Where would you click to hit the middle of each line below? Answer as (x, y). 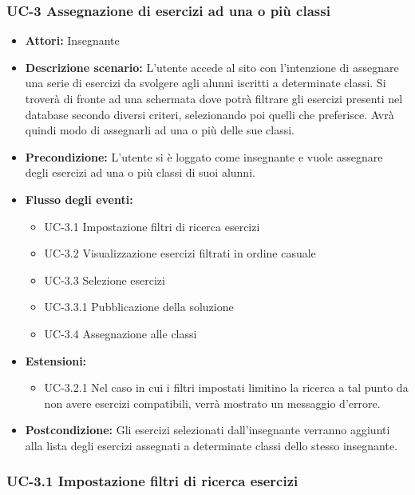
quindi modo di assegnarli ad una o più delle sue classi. (160, 130)
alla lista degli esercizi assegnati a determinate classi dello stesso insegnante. (211, 445)
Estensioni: (56, 360)
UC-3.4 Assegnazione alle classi (121, 333)
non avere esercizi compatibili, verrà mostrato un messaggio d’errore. (212, 403)
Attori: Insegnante (72, 40)
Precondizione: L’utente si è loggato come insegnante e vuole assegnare (204, 156)
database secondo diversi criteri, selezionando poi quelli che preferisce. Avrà (209, 114)
